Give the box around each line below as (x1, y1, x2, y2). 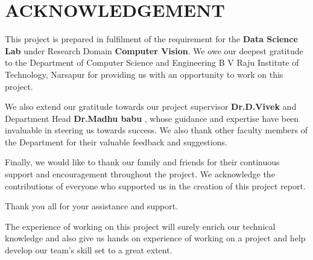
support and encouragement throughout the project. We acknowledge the (5, 168, 275, 180)
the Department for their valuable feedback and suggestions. (5, 135, 227, 148)
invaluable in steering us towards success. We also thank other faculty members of (5, 124, 308, 136)
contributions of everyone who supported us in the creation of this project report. (5, 179, 306, 192)
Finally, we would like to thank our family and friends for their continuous (5, 156, 280, 168)
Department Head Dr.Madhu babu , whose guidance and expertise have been (5, 112, 299, 124)
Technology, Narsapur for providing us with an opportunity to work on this (5, 68, 283, 80)
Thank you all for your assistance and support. (5, 200, 179, 212)
